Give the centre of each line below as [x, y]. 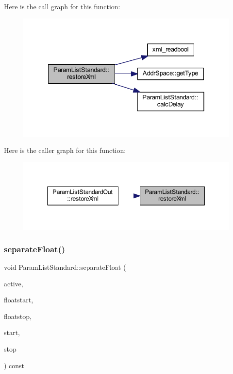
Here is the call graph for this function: [62, 6]
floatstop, [18, 316]
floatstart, [19, 300]
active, [14, 283]
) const [14, 365]
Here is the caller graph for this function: [65, 150]
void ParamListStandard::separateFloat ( [65, 267]
